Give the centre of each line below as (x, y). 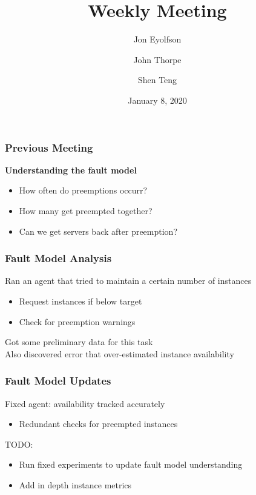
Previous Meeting (49, 147)
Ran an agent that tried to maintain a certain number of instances (128, 281)
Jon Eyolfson (157, 39)
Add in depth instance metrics (75, 484)
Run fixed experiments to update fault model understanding (131, 464)
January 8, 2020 (157, 100)
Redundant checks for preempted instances (98, 424)
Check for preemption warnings (77, 321)
